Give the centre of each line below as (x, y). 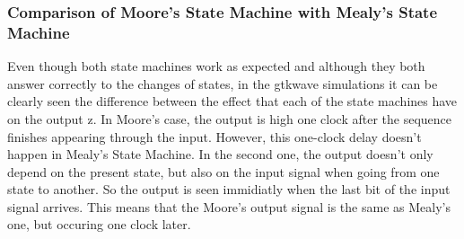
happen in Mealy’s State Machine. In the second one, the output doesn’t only (220, 154)
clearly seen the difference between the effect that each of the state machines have (232, 101)
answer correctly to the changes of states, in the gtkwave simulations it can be (223, 83)
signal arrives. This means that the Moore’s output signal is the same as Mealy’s (229, 206)
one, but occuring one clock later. (99, 224)
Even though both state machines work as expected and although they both (216, 66)
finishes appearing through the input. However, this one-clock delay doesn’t (214, 136)
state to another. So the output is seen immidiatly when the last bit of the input (229, 189)
